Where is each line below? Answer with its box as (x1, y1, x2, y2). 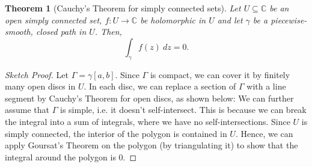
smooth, (5, 25, 33, 38)
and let (217, 13, 243, 26)
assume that (5, 103, 50, 116)
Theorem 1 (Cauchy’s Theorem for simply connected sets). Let (5, 2, 241, 14)
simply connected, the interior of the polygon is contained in (5, 127, 227, 139)
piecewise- (271, 13, 307, 26)
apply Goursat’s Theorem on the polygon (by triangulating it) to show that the (5, 139, 298, 151)
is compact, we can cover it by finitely (150, 68, 290, 80)
